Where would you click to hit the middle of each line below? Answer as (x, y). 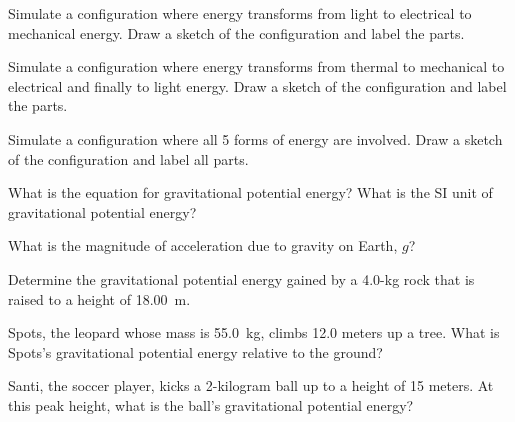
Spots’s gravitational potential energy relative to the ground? (195, 351)
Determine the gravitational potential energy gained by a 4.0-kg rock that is (241, 278)
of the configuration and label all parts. (128, 158)
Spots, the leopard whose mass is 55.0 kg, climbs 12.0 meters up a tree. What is (254, 332)
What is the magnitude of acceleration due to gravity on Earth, (203, 245)
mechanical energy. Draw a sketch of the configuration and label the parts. (236, 32)
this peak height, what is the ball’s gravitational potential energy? (211, 404)
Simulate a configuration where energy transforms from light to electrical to (240, 13)
